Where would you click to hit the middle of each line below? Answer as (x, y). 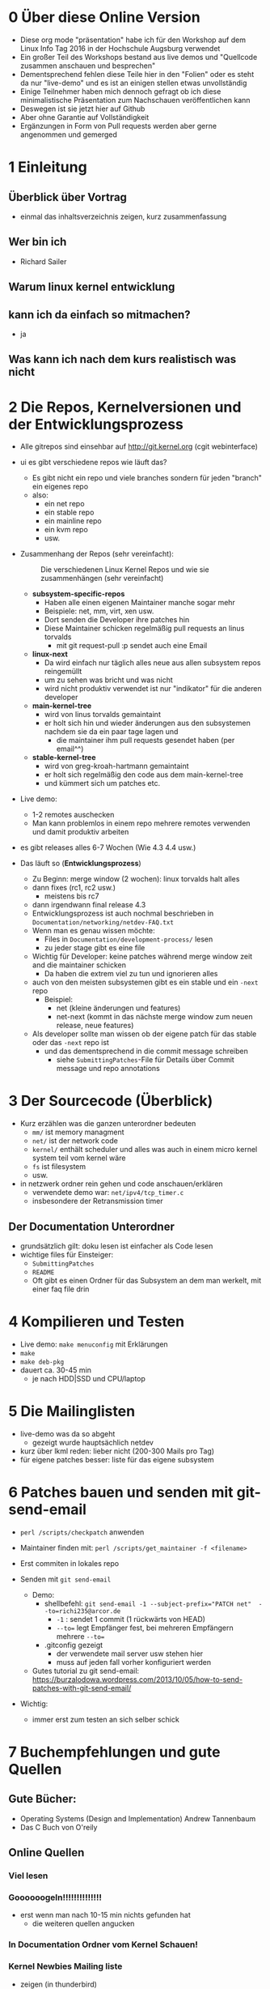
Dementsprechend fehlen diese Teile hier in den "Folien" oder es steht (137, 74)
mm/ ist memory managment (78, 1132)
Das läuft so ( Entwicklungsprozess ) (80, 864)
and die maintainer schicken (79, 965)
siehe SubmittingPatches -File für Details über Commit (145, 1060)
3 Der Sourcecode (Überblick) (111, 1101)
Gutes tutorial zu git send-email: (86, 1671)
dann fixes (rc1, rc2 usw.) (74, 888)
